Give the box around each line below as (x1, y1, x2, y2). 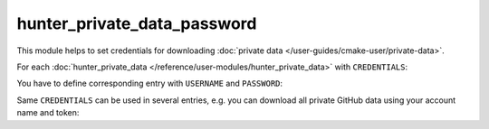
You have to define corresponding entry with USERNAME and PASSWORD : (16, 78, 283, 89)
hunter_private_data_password (16, 14, 257, 33)
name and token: (16, 107, 80, 118)
